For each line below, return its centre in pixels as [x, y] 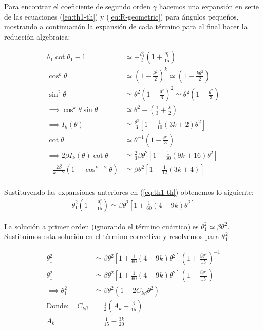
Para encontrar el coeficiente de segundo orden [78, 6]
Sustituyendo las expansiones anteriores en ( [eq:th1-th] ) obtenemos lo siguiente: [129, 192]
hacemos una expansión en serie [209, 6]
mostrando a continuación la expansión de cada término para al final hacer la [126, 26]
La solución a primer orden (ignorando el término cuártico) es [101, 226]
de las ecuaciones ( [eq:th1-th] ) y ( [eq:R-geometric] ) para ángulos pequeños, [121, 16]
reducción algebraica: [37, 36]
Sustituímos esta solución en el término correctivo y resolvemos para [112, 236]
